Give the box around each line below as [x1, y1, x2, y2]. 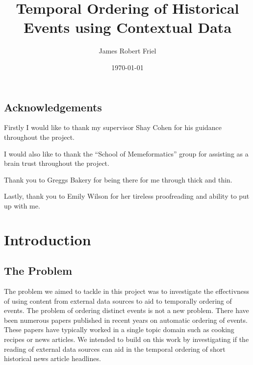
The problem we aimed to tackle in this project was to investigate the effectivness [4, 286, 250, 296]
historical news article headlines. [4, 353, 101, 364]
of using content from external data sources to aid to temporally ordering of [4, 295, 232, 306]
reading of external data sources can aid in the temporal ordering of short [4, 343, 226, 354]
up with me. [4, 200, 40, 210]
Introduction [4, 229, 91, 249]
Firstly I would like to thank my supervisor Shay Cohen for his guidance [4, 122, 222, 132]
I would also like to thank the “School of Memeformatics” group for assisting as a [4, 148, 249, 158]
